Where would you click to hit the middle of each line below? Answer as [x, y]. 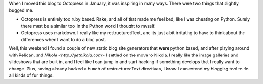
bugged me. [21, 10]
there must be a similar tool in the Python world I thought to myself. [88, 26]
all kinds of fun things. [31, 75]
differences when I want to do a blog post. [64, 39]
